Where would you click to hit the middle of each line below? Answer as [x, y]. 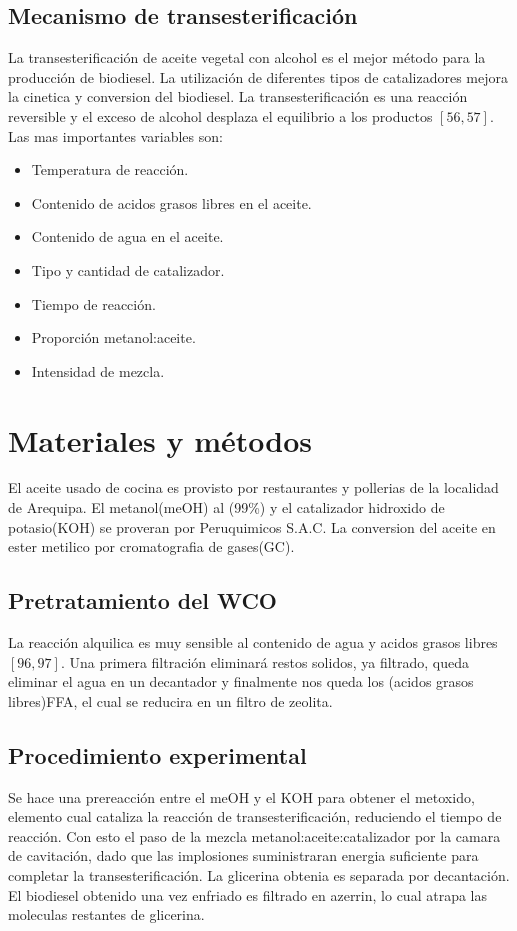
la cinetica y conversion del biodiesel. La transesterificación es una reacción [238, 96]
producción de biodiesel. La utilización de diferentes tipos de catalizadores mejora [258, 76]
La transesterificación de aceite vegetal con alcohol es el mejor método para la [247, 57]
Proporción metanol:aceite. [113, 337]
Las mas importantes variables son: [115, 135]
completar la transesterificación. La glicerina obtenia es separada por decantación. [259, 874]
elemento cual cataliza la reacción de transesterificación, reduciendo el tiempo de [255, 816]
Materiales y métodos [160, 439]
